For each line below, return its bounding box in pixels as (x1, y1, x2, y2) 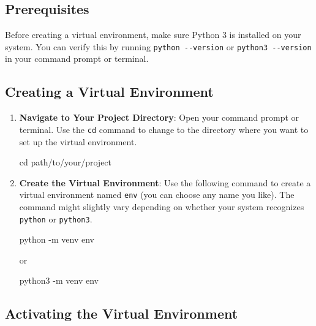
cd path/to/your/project (19, 156, 112, 169)
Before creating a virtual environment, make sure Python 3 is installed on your (5, 28, 301, 41)
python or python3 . (19, 212, 92, 225)
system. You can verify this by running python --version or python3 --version (5, 40, 312, 53)
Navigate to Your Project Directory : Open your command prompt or (19, 111, 299, 124)
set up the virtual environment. (19, 135, 137, 148)
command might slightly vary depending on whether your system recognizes (19, 200, 304, 213)
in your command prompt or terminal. (5, 52, 149, 65)
